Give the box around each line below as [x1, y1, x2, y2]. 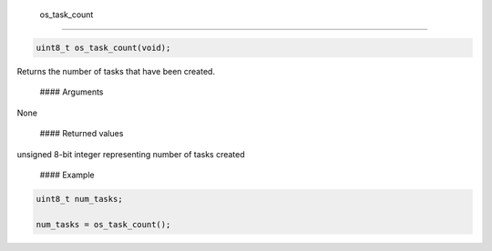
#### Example [39, 169, 95, 180]
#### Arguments [39, 86, 104, 97]
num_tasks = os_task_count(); [36, 219, 171, 229]
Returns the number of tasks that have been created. [16, 65, 216, 76]
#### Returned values [39, 128, 124, 139]
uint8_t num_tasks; [36, 194, 123, 204]
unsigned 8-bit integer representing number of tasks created [16, 148, 245, 159]
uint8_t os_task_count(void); [36, 42, 171, 53]
